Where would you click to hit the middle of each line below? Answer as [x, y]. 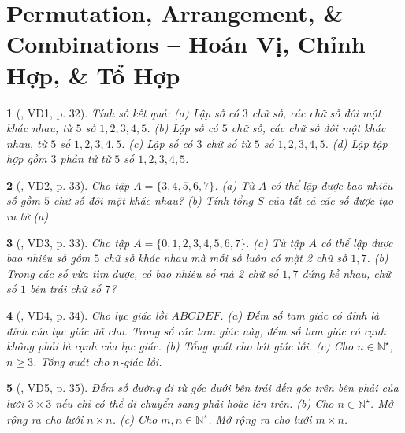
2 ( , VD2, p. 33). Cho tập [68, 185]
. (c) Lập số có [157, 143]
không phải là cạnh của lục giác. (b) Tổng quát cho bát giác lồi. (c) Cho [180, 346]
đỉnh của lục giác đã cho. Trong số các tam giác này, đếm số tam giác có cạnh [196, 330]
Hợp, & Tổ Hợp [93, 74]
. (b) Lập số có [182, 128]
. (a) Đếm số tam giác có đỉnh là [300, 315]
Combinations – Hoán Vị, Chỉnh [186, 44]
